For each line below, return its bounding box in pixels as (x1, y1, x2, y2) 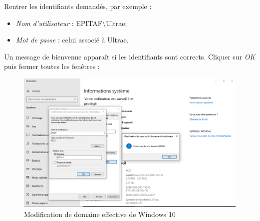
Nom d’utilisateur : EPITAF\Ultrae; (15, 17, 127, 28)
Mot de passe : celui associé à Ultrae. (15, 34, 129, 45)
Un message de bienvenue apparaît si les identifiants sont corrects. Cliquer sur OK (4, 51, 256, 61)
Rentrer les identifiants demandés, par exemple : (4, 1, 152, 11)
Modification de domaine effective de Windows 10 (24, 208, 176, 219)
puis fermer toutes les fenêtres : (4, 61, 100, 71)
